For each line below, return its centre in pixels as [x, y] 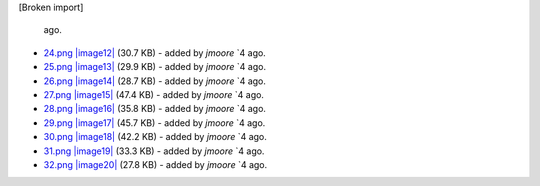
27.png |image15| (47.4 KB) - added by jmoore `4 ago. [154, 94]
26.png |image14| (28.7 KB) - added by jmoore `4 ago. [155, 81]
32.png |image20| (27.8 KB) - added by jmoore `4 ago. [155, 164]
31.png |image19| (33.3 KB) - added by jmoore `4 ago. [154, 151]
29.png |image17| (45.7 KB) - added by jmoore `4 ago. [154, 122]
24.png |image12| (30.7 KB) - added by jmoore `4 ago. [155, 52]
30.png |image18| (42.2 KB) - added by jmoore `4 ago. [155, 137]
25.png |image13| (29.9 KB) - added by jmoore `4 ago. [155, 67]
